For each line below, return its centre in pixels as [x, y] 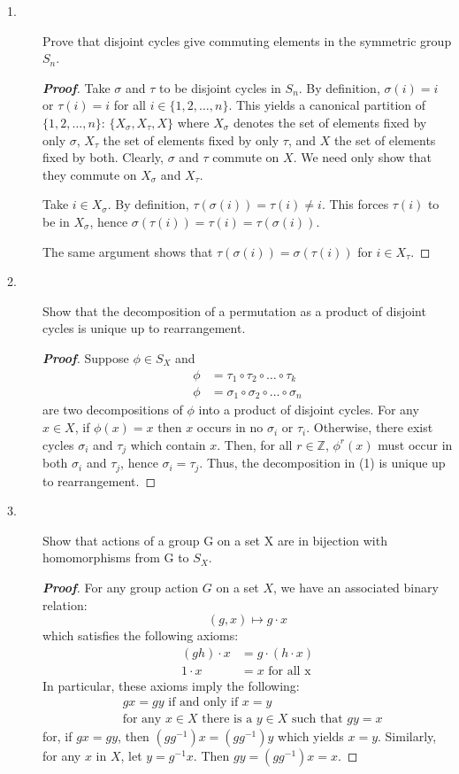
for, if [57, 736]
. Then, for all [255, 444]
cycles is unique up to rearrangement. [144, 328]
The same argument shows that [128, 251]
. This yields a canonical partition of [327, 105]
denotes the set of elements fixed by [330, 122]
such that [317, 720]
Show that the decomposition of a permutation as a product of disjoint [234, 310]
